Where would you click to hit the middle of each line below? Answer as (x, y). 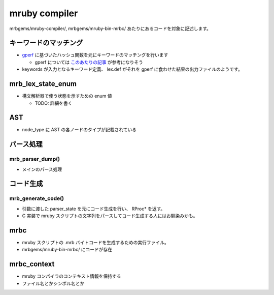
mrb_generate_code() (37, 198)
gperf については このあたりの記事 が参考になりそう (89, 62)
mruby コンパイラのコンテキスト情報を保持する (72, 276)
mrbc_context (32, 264)
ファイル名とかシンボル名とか (53, 283)
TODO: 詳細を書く (54, 103)
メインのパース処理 (42, 169)
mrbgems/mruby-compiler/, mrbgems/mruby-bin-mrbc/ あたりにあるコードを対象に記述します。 (110, 28)
